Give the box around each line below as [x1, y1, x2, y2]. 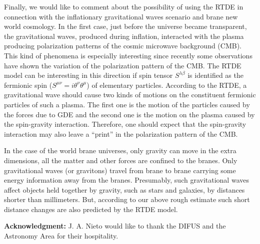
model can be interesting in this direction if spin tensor [4, 70, 173, 80]
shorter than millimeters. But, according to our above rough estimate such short [4, 194, 250, 205]
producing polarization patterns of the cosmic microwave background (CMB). [4, 40, 242, 51]
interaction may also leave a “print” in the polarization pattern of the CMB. [4, 128, 238, 139]
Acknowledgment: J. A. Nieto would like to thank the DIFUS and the [4, 221, 226, 231]
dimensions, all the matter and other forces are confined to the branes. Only [4, 155, 237, 165]
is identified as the [187, 70, 243, 80]
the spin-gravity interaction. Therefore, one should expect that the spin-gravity [4, 119, 246, 129]
